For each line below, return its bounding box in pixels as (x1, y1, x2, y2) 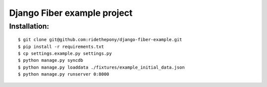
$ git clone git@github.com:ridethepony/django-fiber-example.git (18, 37, 182, 43)
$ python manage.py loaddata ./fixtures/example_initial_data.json (18, 64, 185, 70)
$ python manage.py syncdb (18, 57, 84, 63)
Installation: (9, 22, 49, 31)
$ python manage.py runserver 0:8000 (18, 72, 110, 77)
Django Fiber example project (9, 7, 133, 18)
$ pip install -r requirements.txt (18, 43, 104, 49)
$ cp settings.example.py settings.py (18, 50, 112, 56)
